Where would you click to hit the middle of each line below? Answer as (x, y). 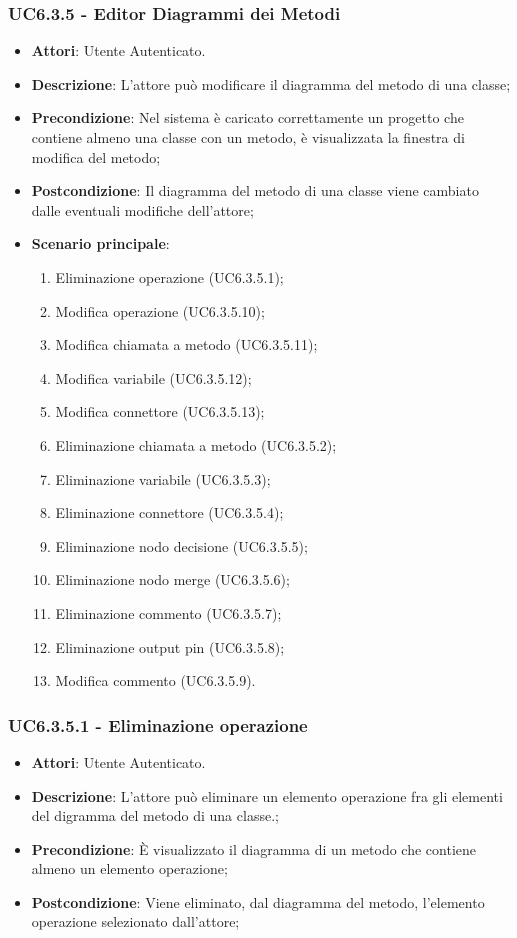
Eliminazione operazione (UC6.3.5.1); (169, 276)
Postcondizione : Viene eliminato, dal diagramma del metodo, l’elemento (258, 901)
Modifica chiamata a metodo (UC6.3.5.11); (186, 344)
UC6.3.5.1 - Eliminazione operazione (158, 724)
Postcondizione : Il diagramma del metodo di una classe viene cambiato (255, 190)
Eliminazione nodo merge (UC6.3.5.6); (172, 579)
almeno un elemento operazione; (129, 868)
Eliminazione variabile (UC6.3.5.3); (163, 478)
